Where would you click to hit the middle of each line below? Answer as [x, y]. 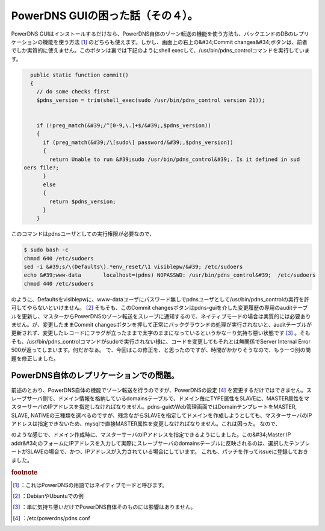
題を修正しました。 [35, 358]
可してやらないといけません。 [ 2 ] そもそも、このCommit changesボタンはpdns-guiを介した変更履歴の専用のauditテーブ [159, 308]
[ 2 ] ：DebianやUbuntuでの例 [48, 496]
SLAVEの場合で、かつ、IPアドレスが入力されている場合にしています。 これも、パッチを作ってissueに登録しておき [168, 451]
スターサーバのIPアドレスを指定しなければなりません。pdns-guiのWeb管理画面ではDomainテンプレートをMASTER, [154, 407]
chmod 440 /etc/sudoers [59, 284]
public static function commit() [79, 75]
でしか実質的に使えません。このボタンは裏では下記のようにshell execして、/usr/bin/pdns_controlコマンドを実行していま [160, 51]
